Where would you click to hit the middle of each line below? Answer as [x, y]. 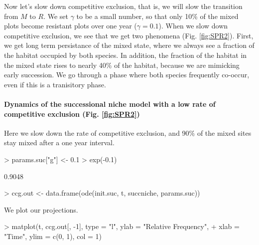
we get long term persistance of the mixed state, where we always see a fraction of [129, 45]
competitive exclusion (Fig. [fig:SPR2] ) [72, 114]
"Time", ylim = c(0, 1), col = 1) [53, 236]
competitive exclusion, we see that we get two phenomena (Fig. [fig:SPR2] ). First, [129, 35]
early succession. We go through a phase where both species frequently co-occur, [127, 75]
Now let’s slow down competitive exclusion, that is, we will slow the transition [123, 6]
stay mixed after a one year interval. [59, 142]
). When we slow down [193, 26]
